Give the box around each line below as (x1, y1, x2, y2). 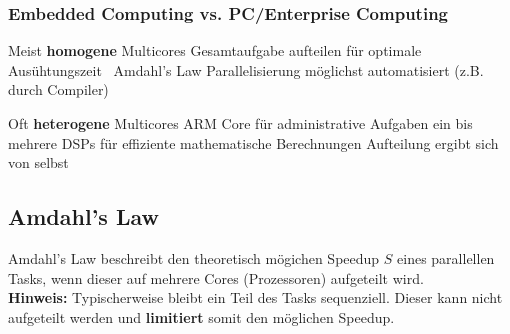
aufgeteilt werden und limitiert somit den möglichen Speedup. (8, 306, 395, 327)
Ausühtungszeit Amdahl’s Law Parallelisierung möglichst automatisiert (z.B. (8, 59, 484, 80)
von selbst (8, 152, 69, 173)
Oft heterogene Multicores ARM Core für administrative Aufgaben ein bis (8, 113, 473, 133)
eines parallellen (397, 247, 495, 268)
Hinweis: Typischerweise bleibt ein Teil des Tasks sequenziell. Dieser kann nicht (8, 287, 503, 308)
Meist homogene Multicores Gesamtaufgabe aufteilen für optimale (8, 40, 422, 61)
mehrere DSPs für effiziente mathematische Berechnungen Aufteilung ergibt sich (8, 132, 499, 153)
